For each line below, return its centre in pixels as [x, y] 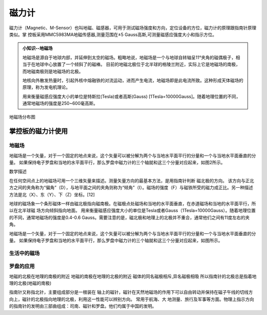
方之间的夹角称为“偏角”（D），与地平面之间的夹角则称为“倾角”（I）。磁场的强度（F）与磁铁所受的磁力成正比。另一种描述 [131, 188]
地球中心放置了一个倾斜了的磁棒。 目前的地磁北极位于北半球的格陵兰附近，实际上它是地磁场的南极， [138, 64]
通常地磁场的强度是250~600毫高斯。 [60, 104]
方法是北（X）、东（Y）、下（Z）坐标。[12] [52, 194]
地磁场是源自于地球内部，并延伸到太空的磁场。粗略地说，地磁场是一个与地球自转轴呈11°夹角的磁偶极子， [129, 57]
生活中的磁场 [24, 253]
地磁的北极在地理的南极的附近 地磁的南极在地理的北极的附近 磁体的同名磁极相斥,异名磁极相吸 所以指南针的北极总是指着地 [133, 276]
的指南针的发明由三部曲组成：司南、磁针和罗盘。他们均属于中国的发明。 [83, 306]
